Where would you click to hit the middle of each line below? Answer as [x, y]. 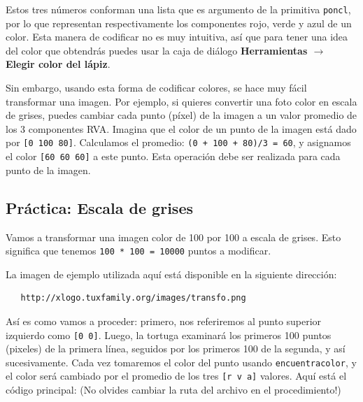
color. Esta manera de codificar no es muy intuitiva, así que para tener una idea [177, 37]
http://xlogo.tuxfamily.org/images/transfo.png [133, 298]
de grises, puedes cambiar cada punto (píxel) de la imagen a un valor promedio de [181, 115]
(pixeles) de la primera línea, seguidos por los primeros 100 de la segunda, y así [176, 349]
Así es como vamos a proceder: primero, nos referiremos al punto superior [164, 321]
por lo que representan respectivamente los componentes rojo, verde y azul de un [179, 23]
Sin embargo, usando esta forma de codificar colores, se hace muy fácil [156, 88]
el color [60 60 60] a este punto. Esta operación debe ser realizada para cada [173, 156]
